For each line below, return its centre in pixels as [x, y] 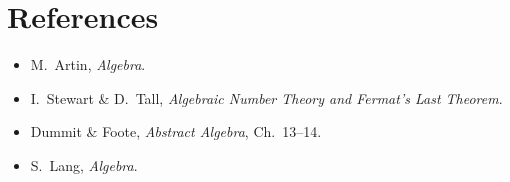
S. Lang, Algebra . [84, 164]
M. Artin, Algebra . [88, 64]
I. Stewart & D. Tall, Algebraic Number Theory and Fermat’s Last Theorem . [266, 97]
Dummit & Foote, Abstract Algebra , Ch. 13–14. [176, 131]
